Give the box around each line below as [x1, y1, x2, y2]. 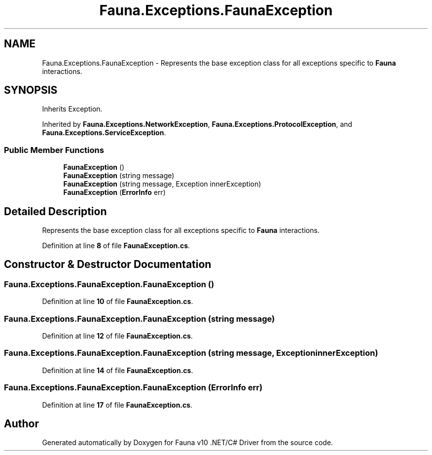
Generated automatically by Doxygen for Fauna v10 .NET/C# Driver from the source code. [42, 438, 333, 447]
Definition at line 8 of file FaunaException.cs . [42, 241, 190, 250]
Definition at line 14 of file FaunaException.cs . [42, 366, 193, 375]
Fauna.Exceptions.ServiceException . [42, 128, 166, 137]
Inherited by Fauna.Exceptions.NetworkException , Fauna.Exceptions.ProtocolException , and [42, 120, 353, 129]
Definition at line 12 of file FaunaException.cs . [42, 332, 193, 340]
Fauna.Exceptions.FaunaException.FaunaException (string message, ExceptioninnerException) [4, 348, 378, 358]
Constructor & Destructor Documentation [4, 258, 212, 271]
